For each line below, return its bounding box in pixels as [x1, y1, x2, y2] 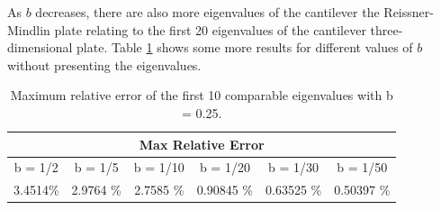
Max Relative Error [139, 134, 265, 153]
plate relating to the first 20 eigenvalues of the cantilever [54, 20, 366, 39]
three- [370, 20, 403, 39]
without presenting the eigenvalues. [7, 55, 202, 74]
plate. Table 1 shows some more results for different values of [76, 38, 413, 57]
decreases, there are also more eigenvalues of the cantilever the [35, 3, 380, 21]
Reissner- [383, 3, 434, 21]
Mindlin [7, 20, 50, 39]
